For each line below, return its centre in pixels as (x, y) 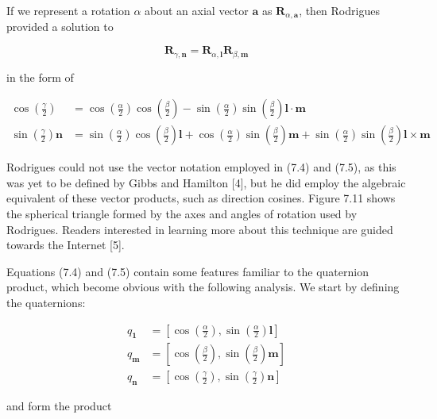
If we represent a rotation (68, 10)
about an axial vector (197, 10)
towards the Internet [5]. (66, 245)
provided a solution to (60, 27)
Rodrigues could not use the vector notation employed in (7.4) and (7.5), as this (201, 167)
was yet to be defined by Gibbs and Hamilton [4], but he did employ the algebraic (206, 182)
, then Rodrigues (339, 10)
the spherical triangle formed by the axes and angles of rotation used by (182, 213)
